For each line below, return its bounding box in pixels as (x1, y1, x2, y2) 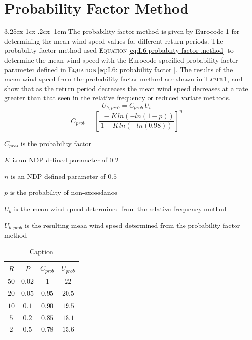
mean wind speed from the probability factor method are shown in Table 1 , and (4, 74, 243, 84)
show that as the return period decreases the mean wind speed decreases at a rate (4, 83, 248, 93)
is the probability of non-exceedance (10, 187, 117, 197)
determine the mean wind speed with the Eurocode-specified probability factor (4, 54, 238, 65)
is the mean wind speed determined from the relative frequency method (14, 204, 227, 214)
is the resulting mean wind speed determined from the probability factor (24, 220, 240, 230)
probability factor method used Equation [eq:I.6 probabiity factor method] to (4, 45, 234, 55)
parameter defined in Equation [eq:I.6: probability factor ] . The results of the (4, 64, 233, 74)
